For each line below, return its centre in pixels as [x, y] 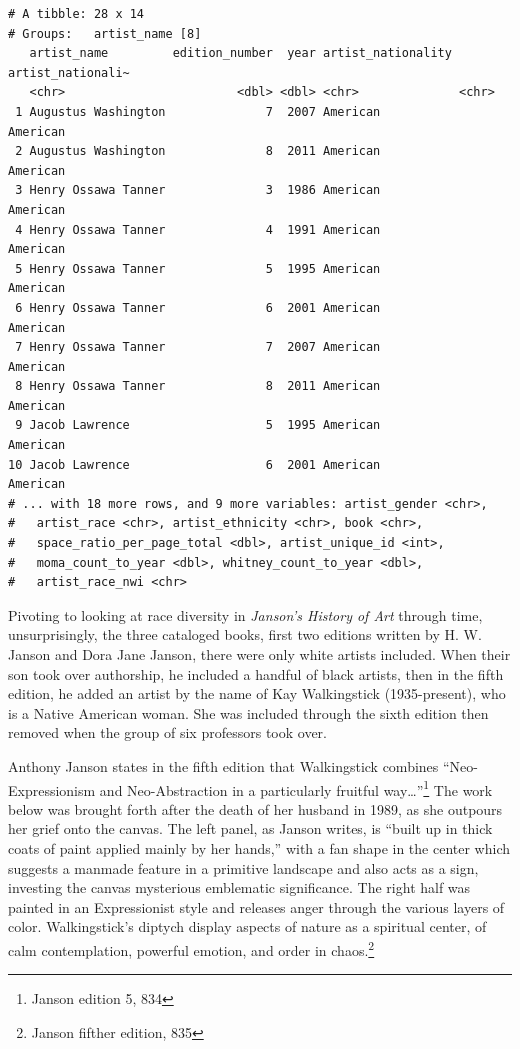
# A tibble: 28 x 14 [76, 14]
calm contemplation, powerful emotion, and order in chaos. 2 [191, 948]
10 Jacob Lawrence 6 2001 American [194, 464]
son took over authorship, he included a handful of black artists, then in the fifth [256, 673]
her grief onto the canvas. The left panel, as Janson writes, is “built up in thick [250, 828]
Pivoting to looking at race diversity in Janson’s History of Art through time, [245, 614]
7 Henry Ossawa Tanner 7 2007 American [198, 347]
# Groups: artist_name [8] [105, 33]
